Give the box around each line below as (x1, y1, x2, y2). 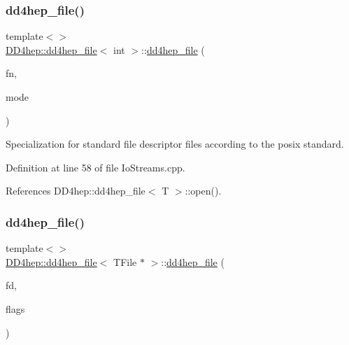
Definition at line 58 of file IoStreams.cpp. (6, 160, 185, 174)
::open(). (185, 183, 222, 198)
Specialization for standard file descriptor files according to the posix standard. (6, 136, 344, 151)
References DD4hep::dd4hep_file (6, 183, 145, 198)
